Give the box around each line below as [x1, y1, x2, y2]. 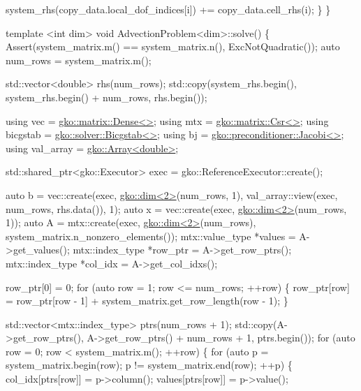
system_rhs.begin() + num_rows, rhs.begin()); [6, 89, 207, 104]
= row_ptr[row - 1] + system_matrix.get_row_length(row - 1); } [6, 293, 288, 308]
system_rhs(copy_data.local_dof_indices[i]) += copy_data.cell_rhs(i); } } [6, 2, 331, 16]
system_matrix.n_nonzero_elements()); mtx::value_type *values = [6, 228, 296, 243]
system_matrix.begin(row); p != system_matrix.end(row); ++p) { [6, 357, 293, 372]
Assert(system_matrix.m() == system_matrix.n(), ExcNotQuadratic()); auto [6, 39, 340, 54]
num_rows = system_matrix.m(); [6, 52, 152, 67]
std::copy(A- [235, 316, 288, 331]
